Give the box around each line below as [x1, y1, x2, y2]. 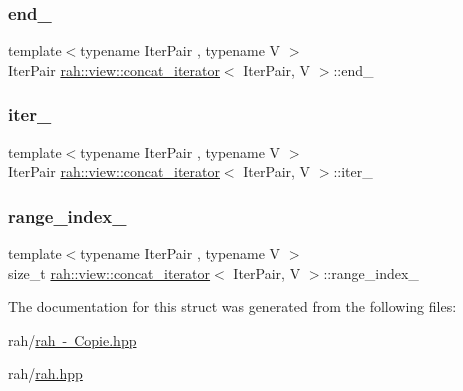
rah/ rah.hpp [8, 363, 83, 384]
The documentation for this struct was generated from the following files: [8, 296, 457, 317]
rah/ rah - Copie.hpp [8, 329, 137, 350]
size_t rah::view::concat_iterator [8, 262, 211, 283]
